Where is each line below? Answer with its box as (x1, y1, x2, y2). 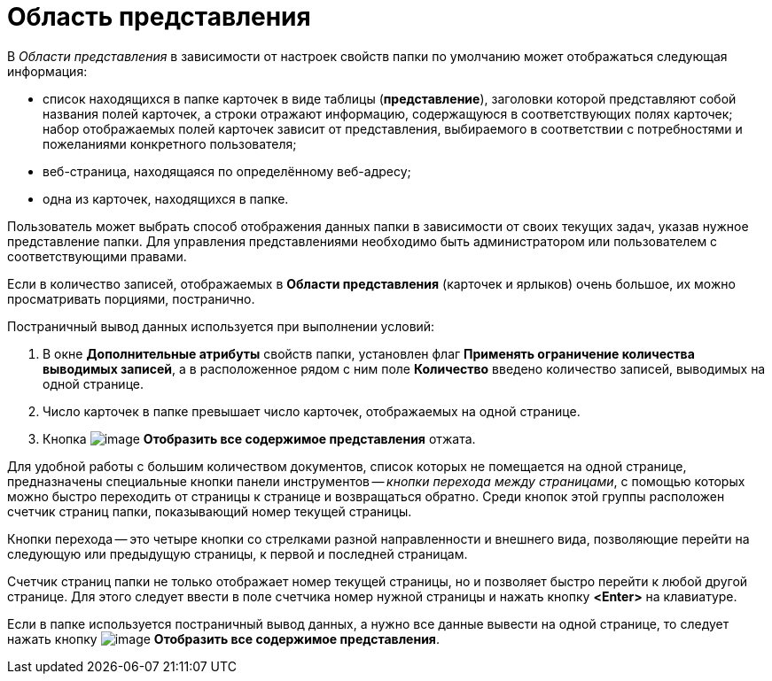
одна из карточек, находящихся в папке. (43, 190, 289, 206)
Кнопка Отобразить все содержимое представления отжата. (43, 430, 476, 446)
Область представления (7, 2, 311, 32)
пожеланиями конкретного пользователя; (43, 135, 297, 151)
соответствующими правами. (7, 248, 187, 264)
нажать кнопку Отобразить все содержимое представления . (7, 631, 440, 646)
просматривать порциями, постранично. (7, 290, 255, 306)
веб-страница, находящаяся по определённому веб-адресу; (43, 163, 411, 179)
